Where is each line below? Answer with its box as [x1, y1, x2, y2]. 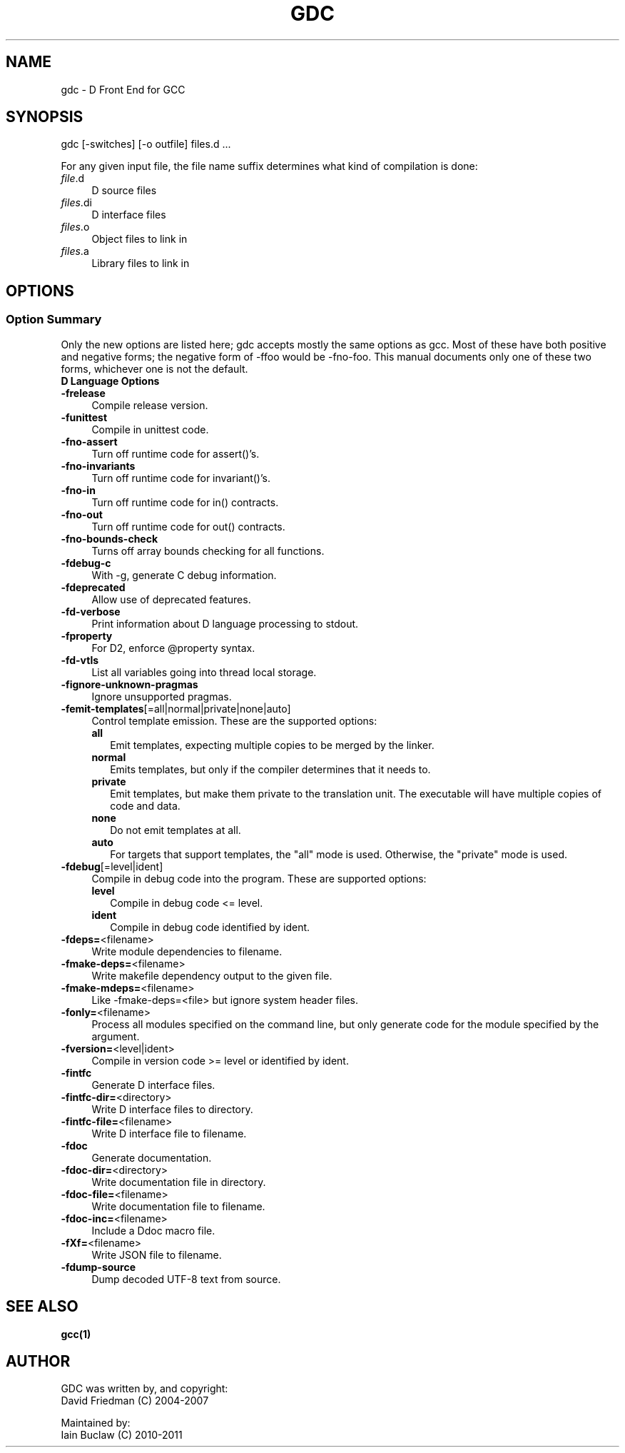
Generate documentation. [91, 1151, 212, 1164]
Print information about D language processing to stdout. [91, 617, 359, 630]
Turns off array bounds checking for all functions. [91, 544, 325, 557]
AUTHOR [6, 1352, 71, 1370]
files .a [61, 245, 89, 258]
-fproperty [61, 629, 113, 642]
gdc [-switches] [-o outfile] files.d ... [61, 138, 231, 151]
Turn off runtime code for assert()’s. [91, 447, 260, 460]
